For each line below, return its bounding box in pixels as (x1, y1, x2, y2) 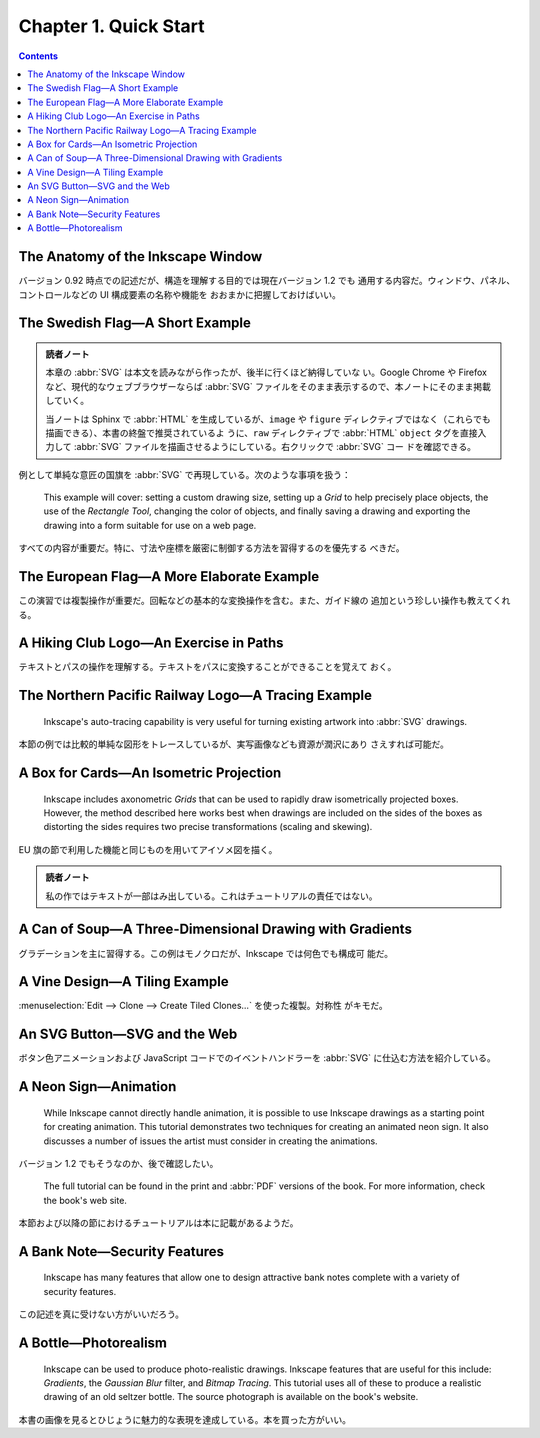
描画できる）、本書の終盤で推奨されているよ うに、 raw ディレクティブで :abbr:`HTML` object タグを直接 (45, 426, 479, 439)
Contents (18, 50, 59, 62)
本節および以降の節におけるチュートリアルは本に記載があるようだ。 (18, 1217, 299, 1229)
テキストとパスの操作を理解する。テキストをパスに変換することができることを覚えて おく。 (18, 661, 397, 673)
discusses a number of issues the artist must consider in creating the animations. (43, 1135, 379, 1147)
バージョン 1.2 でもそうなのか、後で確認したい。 (18, 1157, 219, 1169)
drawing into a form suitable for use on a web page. (43, 519, 257, 531)
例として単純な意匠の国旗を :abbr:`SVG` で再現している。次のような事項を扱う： (18, 468, 352, 480)
